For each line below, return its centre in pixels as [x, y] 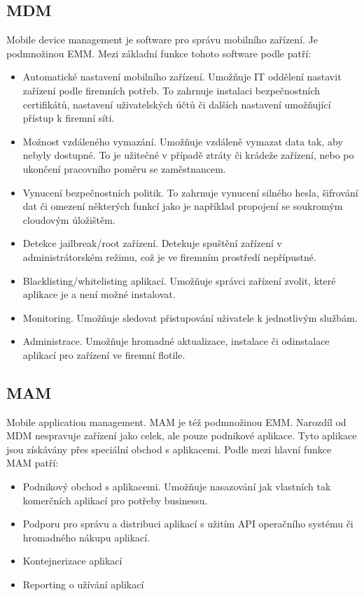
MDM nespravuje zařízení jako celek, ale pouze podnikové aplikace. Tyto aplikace [182, 435]
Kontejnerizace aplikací [72, 561]
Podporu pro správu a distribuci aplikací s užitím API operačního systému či [188, 524]
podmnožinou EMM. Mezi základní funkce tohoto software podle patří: [159, 53]
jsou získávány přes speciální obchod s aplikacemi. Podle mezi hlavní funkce [169, 449]
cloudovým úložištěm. [69, 219]
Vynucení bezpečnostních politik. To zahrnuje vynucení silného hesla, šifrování [190, 192]
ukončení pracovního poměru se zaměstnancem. [124, 168]
